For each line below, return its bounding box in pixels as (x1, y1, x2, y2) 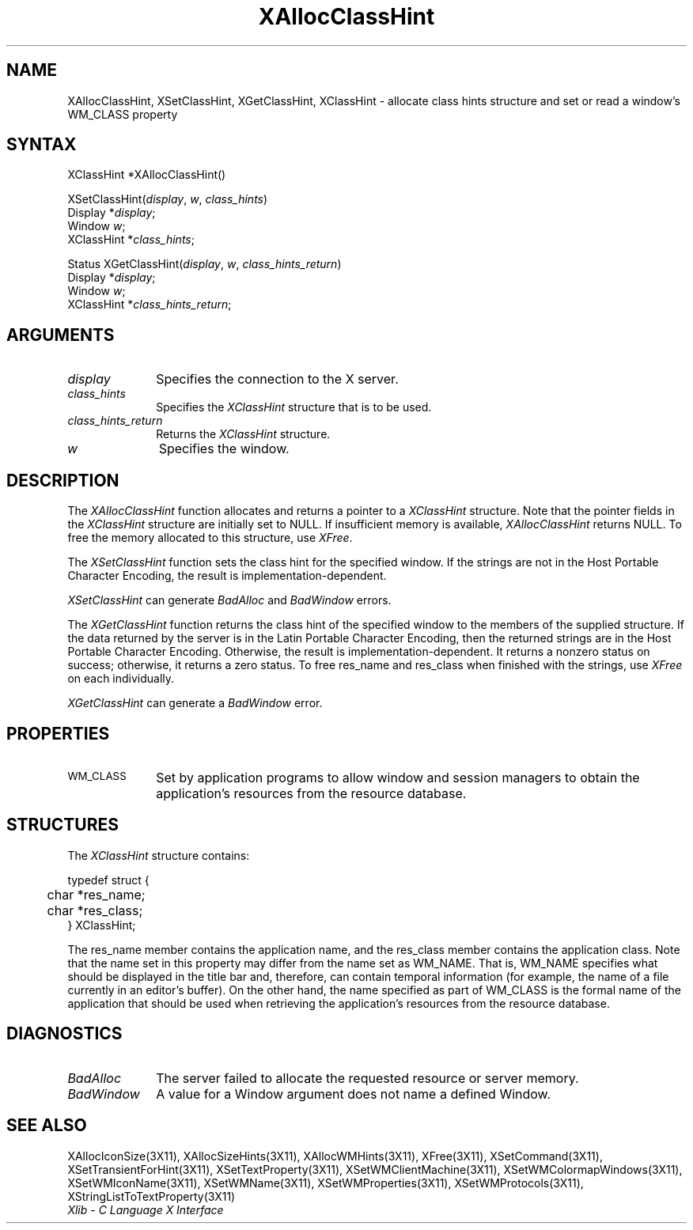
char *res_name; (47, 886, 146, 903)
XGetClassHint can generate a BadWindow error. (67, 696, 323, 710)
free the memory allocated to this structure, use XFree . (67, 531, 353, 545)
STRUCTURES (6, 815, 119, 835)
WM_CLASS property (67, 107, 178, 121)
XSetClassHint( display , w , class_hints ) (67, 192, 268, 206)
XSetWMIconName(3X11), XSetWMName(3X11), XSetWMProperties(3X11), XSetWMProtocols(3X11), (67, 1175, 584, 1190)
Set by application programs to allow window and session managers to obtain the (156, 769, 640, 785)
